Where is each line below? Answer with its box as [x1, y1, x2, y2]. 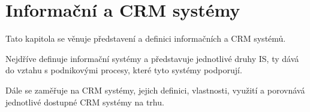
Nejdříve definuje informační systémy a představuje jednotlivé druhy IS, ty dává [5, 52, 299, 64]
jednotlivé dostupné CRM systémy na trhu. [5, 95, 164, 108]
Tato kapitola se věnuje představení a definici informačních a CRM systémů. [5, 32, 286, 45]
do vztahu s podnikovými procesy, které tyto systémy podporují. [5, 64, 242, 76]
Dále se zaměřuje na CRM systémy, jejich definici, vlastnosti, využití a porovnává [5, 83, 305, 96]
